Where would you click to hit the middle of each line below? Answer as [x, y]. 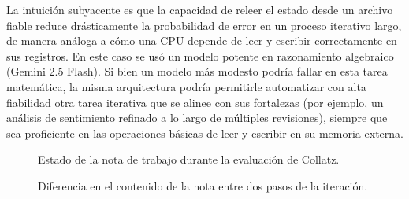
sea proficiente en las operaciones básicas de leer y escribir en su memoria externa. [205, 133]
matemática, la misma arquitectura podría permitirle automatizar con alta [186, 86]
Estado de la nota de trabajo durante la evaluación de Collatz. [189, 159]
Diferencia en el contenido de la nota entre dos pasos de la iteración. [203, 185]
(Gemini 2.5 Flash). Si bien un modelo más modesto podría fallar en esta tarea [197, 71]
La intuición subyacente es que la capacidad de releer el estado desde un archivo [200, 9]
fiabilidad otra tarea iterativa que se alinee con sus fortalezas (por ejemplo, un [195, 102]
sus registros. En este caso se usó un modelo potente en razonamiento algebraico [200, 55]
